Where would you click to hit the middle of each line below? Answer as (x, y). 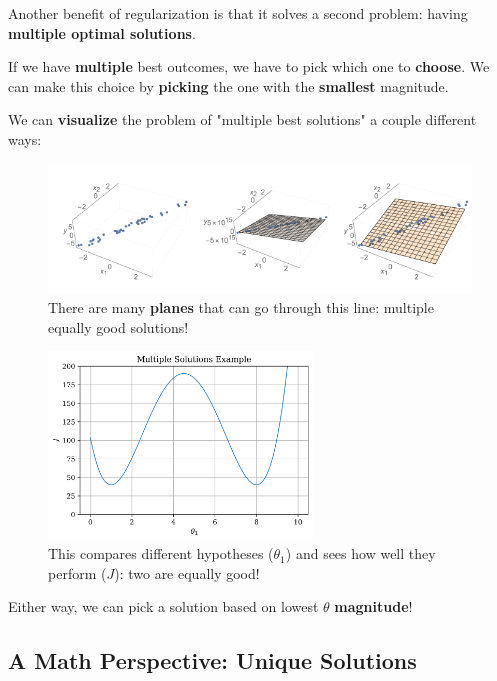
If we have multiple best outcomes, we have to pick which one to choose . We (249, 66)
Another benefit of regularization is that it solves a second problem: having (238, 13)
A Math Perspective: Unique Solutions (212, 660)
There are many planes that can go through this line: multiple (241, 307)
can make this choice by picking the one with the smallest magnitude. (228, 85)
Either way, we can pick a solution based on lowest (163, 606)
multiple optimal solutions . (102, 32)
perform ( (77, 572)
